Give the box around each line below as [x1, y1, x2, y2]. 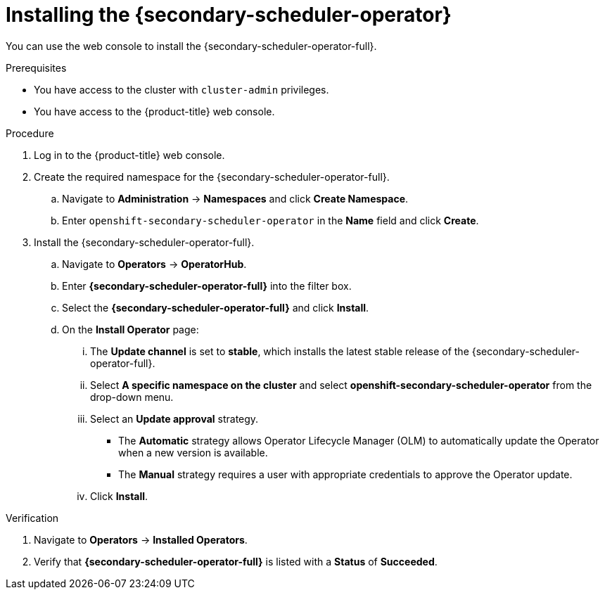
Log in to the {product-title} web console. [34, 148, 225, 161]
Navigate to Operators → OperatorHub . [62, 257, 247, 270]
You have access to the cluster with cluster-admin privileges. [34, 83, 329, 96]
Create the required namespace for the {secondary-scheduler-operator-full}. [34, 170, 390, 183]
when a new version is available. [118, 446, 268, 459]
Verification [6, 511, 59, 524]
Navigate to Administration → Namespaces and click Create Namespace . [62, 192, 409, 205]
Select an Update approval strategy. [90, 412, 259, 425]
